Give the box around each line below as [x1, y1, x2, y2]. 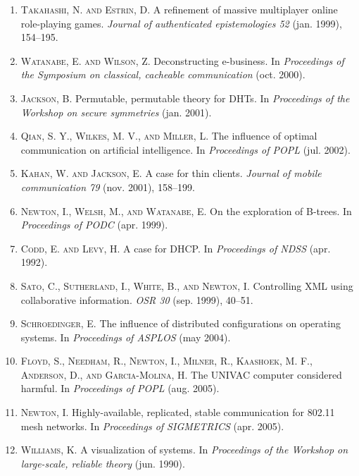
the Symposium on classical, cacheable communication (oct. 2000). [20, 67, 306, 82]
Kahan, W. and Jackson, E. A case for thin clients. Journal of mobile [20, 166, 322, 181]
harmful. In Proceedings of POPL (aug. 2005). [20, 381, 220, 396]
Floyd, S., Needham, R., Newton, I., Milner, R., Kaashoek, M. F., [20, 353, 313, 368]
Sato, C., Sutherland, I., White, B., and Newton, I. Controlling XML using [20, 278, 353, 293]
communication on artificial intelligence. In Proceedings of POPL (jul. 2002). [20, 142, 351, 157]
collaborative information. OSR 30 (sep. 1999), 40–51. [20, 292, 253, 307]
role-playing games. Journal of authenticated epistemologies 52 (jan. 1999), [20, 16, 342, 30]
